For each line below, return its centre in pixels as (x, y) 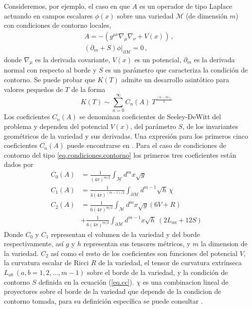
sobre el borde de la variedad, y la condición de (158, 272)
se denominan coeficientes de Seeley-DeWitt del (150, 117)
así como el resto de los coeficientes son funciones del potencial (144, 253)
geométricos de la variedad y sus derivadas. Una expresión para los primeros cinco (126, 136)
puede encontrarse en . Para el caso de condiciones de (146, 145)
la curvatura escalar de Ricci (46, 263)
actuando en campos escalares (48, 15)
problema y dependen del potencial (56, 126)
